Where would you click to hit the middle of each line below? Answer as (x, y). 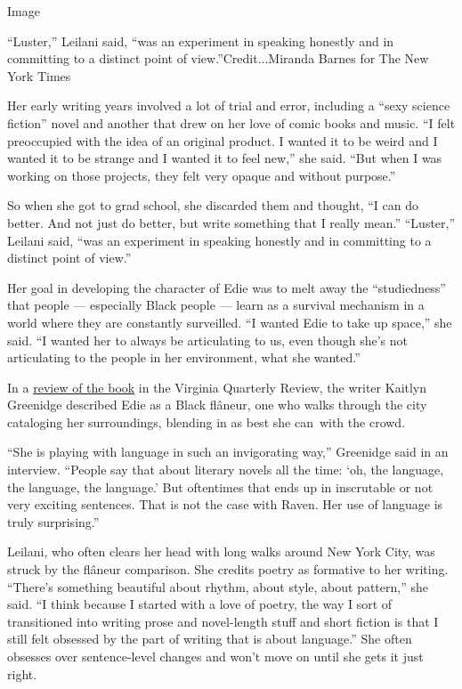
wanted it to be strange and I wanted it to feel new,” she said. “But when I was (225, 158)
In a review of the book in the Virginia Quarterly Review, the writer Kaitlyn (217, 387)
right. (22, 673)
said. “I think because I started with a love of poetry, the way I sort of (200, 604)
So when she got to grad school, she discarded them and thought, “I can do (213, 205)
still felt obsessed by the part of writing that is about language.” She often (210, 639)
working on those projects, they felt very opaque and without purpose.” (202, 175)
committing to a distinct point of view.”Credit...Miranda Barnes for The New (218, 58)
